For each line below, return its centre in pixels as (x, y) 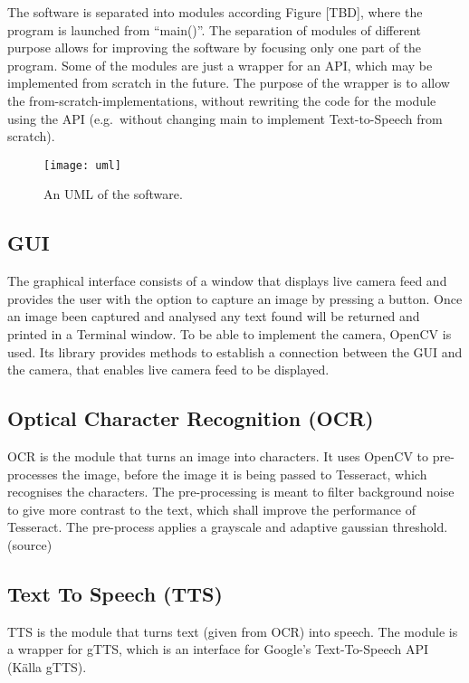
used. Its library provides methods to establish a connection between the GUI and (235, 351)
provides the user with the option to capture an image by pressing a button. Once (235, 298)
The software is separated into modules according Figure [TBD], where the (215, 12)
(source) (30, 544)
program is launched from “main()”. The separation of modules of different (214, 29)
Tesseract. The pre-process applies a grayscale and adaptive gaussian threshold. (228, 527)
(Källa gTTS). (47, 666)
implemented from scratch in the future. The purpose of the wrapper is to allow (229, 83)
